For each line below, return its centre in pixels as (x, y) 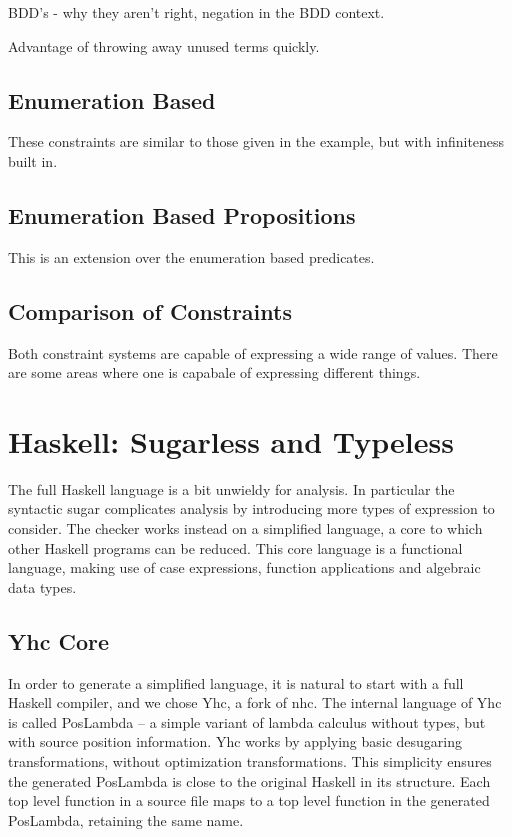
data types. (42, 586)
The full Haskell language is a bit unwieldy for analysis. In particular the (231, 488)
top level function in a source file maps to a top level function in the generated (249, 800)
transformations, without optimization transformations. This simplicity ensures (250, 761)
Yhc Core (58, 640)
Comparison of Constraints (150, 310)
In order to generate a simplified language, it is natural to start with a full (236, 682)
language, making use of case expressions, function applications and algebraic (244, 567)
